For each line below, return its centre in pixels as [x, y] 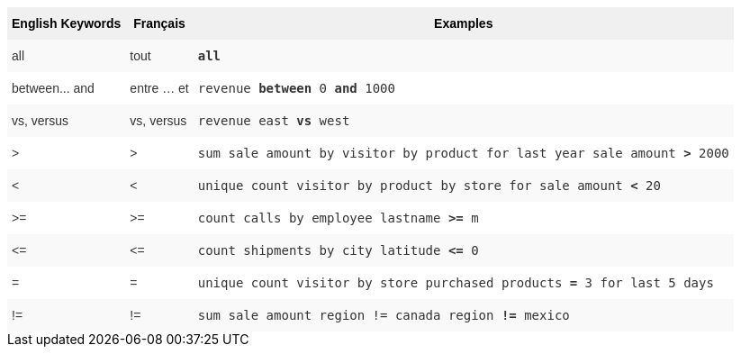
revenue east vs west [274, 121]
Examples [464, 23]
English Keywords [67, 23]
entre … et [159, 88]
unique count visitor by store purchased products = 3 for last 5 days [456, 283]
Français [159, 23]
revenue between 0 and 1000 [296, 88]
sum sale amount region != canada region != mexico [384, 315]
